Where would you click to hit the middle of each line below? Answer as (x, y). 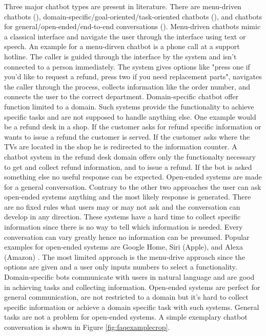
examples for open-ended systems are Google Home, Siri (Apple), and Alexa (124, 247)
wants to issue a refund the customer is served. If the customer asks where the (127, 136)
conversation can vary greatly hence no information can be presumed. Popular (127, 237)
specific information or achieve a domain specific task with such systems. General (132, 307)
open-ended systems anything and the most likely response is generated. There (128, 197)
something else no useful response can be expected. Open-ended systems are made (133, 177)
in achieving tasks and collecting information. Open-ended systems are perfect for (132, 287)
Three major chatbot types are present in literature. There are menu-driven (123, 6)
